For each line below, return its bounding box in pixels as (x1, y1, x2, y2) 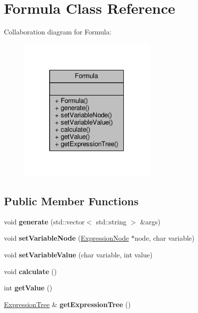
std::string (96, 216, 127, 226)
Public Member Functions (4, 193, 139, 209)
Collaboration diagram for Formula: (4, 27, 112, 37)
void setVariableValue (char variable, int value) (4, 250, 153, 260)
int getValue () (4, 282, 53, 293)
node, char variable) (134, 233, 195, 243)
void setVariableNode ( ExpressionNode (4, 233, 129, 243)
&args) (140, 216, 161, 226)
